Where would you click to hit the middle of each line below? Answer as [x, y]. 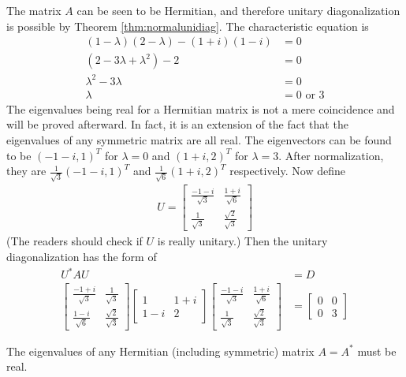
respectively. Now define [287, 171]
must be [377, 351]
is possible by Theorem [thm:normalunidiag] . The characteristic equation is [188, 26]
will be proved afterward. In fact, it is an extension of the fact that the [177, 124]
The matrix [34, 10]
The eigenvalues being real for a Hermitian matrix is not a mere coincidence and [201, 108]
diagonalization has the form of [82, 257]
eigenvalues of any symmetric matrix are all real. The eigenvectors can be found [199, 140]
